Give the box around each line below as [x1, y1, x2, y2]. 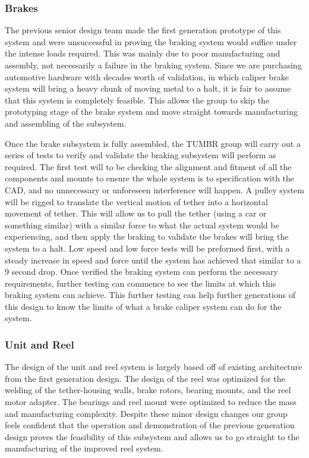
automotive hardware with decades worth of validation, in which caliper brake [5, 70, 289, 83]
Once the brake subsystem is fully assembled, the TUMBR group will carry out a [5, 137, 301, 149]
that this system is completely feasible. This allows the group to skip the [5, 93, 270, 106]
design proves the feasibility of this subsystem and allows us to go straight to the [5, 430, 299, 443]
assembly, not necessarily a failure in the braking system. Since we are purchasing [5, 59, 302, 71]
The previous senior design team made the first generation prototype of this [5, 24, 281, 36]
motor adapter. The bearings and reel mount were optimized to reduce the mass [5, 396, 297, 408]
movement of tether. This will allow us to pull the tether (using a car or [5, 207, 267, 219]
